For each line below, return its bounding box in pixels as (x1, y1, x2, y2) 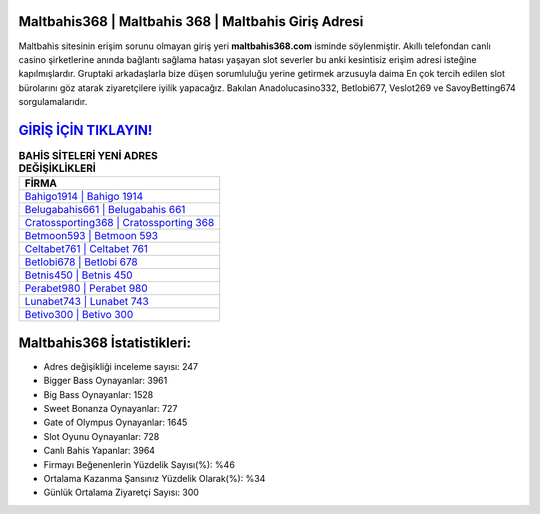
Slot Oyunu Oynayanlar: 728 (43, 430, 160, 442)
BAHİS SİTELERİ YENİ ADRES (18, 149, 159, 163)
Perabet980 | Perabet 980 (24, 281, 149, 295)
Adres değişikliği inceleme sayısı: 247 (43, 360, 199, 372)
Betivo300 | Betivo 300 (24, 308, 134, 322)
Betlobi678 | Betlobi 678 (24, 255, 139, 269)
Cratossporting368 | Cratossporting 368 (24, 216, 215, 230)
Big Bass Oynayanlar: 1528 (43, 388, 154, 400)
